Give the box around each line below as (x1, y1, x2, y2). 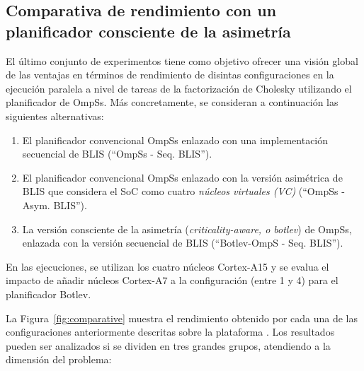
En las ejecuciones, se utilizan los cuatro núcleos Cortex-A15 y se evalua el (6, 259, 329, 273)
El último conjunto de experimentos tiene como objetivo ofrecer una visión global (6, 53, 358, 68)
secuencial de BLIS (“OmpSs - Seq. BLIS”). (22, 146, 212, 161)
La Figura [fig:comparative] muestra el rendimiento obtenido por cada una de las (6, 310, 358, 325)
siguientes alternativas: (6, 108, 104, 123)
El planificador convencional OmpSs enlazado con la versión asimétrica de (22, 170, 343, 184)
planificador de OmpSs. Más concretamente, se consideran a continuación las (6, 95, 339, 110)
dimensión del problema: (6, 352, 112, 367)
